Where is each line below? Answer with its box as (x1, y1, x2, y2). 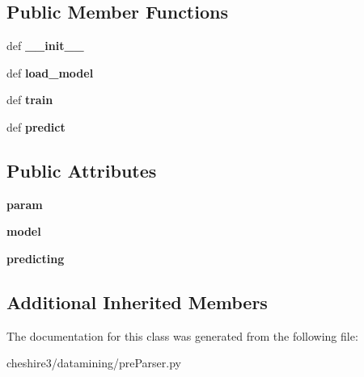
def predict (6, 118, 66, 135)
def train (6, 91, 53, 108)
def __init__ (6, 37, 84, 54)
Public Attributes (6, 157, 157, 182)
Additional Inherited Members (6, 289, 268, 314)
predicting (6, 249, 65, 266)
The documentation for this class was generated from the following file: (6, 327, 358, 344)
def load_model (6, 64, 94, 81)
